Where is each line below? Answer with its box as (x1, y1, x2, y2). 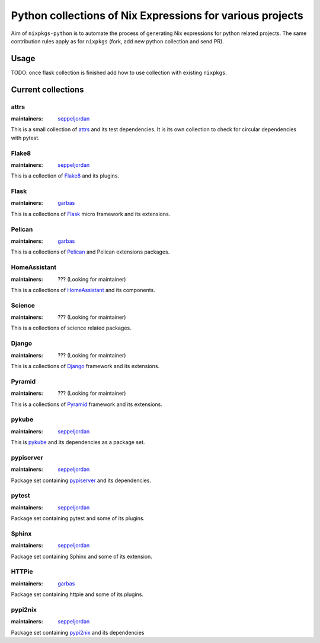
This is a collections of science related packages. (11, 324, 132, 332)
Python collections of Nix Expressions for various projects (11, 9, 303, 22)
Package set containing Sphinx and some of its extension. (11, 553, 152, 560)
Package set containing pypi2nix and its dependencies (11, 629, 145, 636)
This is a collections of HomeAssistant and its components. (11, 286, 155, 293)
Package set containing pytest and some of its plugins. (11, 515, 145, 522)
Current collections (11, 84, 84, 94)
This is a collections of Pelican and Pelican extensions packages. (11, 248, 170, 255)
